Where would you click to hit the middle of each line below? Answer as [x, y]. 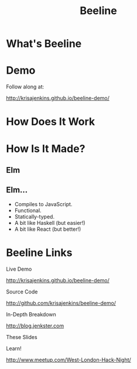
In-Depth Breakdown [31, 314]
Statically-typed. [34, 216]
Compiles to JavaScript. [43, 204]
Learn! [14, 348]
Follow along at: [25, 87]
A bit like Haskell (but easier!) [50, 223]
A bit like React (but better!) [48, 229]
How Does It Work [51, 122]
